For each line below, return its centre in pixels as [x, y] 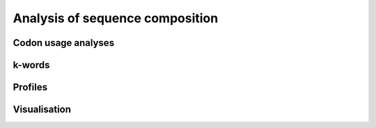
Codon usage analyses [64, 43]
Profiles [30, 87]
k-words [31, 65]
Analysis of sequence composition [116, 18]
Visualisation [42, 110]
